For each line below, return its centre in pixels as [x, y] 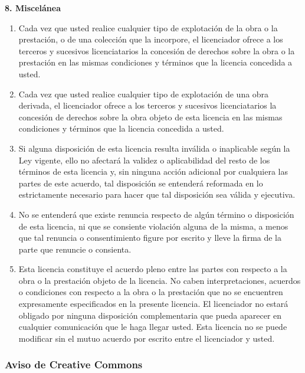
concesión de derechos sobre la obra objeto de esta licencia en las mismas [150, 117]
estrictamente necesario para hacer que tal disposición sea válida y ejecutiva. [157, 194]
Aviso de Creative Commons [74, 364]
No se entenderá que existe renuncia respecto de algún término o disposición [156, 214]
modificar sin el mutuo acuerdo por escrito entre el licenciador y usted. [147, 338]
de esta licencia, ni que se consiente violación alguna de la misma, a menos [153, 226]
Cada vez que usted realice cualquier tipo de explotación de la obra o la [148, 27]
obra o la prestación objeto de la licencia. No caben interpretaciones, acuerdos [160, 280]
